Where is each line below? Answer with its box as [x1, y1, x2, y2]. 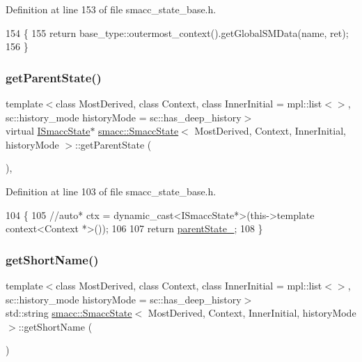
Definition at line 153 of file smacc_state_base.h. [6, 2, 217, 16]
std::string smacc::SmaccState [6, 306, 132, 320]
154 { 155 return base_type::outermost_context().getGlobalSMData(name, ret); [6, 25, 349, 40]
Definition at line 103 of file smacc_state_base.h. [6, 183, 217, 198]
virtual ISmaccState [6, 123, 90, 138]
